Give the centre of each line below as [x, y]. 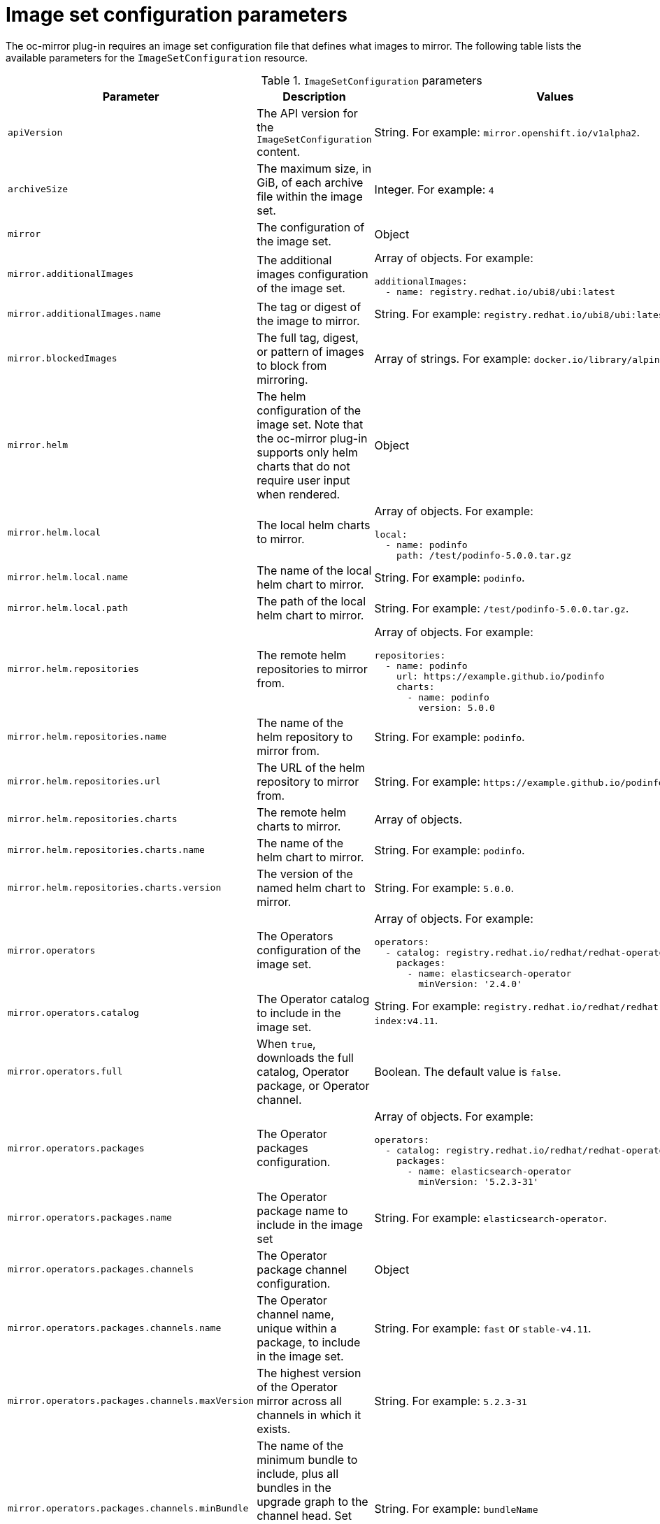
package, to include [309, 1342]
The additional [294, 260]
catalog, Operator [303, 1071]
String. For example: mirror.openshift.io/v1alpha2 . [507, 132]
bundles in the [294, 1487]
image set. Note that [310, 424]
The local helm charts [314, 525]
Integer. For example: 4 [434, 189]
